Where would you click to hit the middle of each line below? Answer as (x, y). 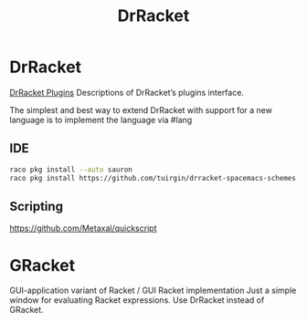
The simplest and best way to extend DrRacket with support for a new (141, 109)
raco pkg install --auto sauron (71, 170)
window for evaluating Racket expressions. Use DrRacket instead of (137, 300)
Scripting (37, 206)
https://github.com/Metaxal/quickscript (83, 228)
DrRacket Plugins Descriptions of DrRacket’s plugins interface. (127, 92)
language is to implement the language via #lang (101, 119)
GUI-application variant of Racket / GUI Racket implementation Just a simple (153, 291)
